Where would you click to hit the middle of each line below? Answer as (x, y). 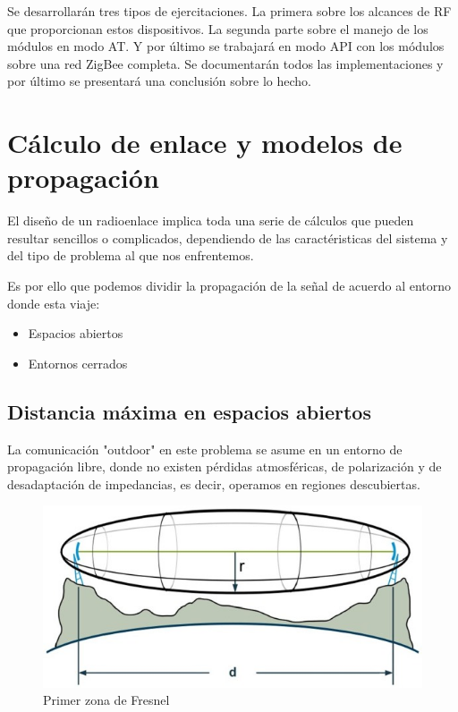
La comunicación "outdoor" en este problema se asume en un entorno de (205, 449)
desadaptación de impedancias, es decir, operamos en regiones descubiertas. (214, 483)
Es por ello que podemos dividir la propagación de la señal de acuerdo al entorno (229, 286)
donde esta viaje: (54, 303)
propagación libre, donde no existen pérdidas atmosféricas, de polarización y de (225, 466)
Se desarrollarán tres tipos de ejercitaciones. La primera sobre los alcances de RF (229, 11)
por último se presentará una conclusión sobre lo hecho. (159, 81)
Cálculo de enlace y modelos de (205, 143)
